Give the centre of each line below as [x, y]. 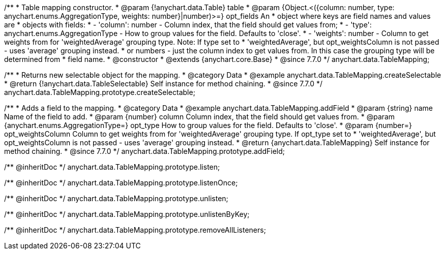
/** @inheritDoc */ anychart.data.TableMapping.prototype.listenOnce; [121, 183]
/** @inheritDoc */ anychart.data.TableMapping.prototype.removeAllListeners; [135, 230]
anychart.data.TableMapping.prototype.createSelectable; [100, 92]
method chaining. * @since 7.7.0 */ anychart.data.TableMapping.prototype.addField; [144, 151]
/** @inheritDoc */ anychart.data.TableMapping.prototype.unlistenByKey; [127, 214]
